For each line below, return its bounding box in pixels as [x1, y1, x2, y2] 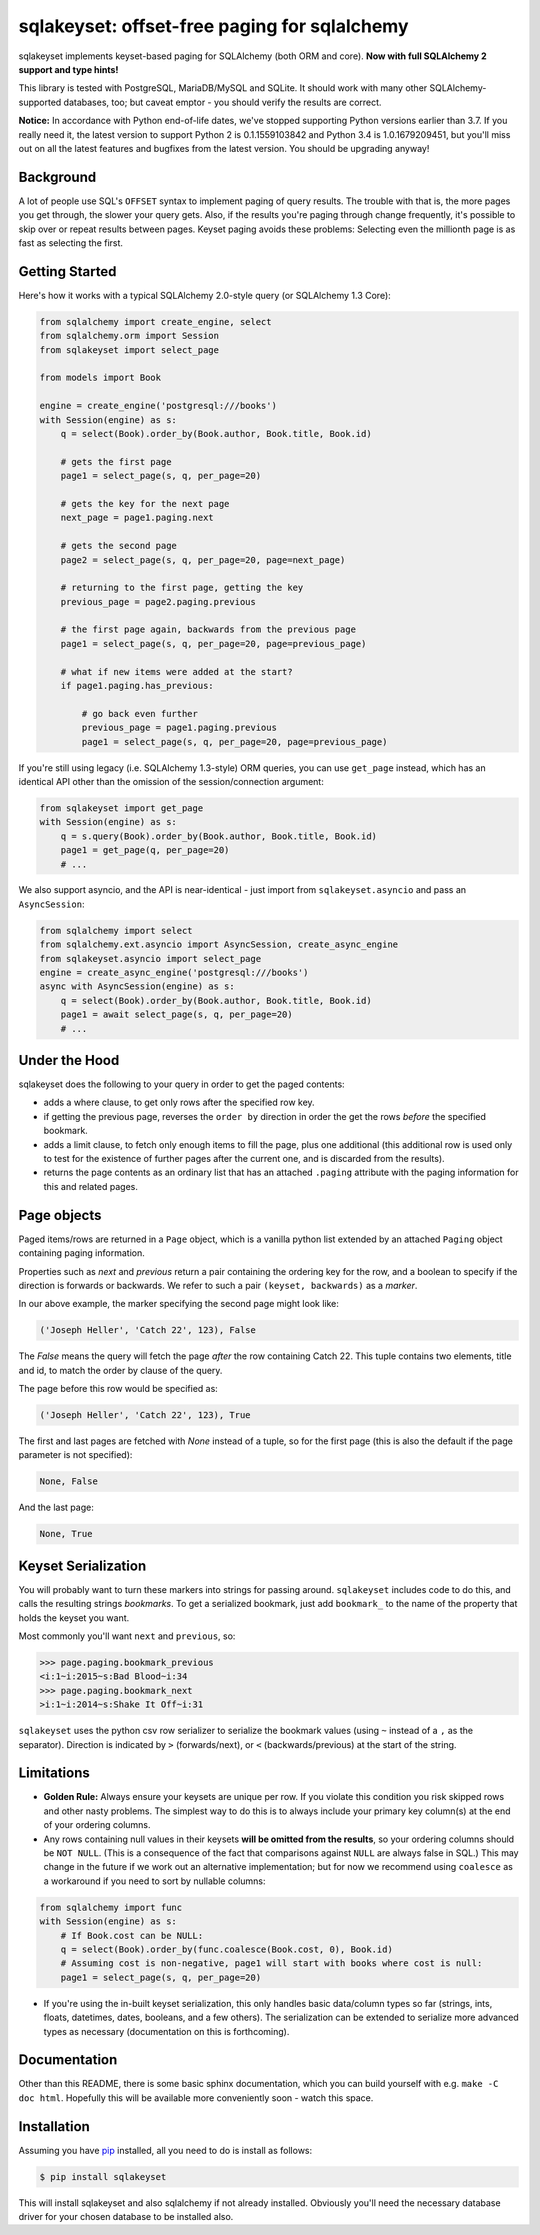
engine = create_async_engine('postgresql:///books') [39, 967, 309, 979]
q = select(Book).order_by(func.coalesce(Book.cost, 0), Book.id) [60, 1943, 394, 1955]
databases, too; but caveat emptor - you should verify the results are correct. [63, 96, 382, 108]
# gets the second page [60, 540, 177, 552]
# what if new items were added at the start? [60, 666, 294, 677]
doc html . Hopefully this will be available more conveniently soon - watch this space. [18, 2091, 374, 2104]
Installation [18, 2118, 90, 2135]
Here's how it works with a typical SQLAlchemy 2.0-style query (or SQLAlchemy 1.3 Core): [18, 289, 392, 301]
